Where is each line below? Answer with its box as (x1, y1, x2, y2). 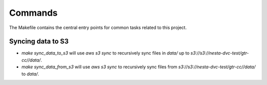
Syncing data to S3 (9, 37, 69, 46)
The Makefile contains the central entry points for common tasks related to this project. (9, 25, 187, 30)
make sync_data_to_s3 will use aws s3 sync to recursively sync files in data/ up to (21, 50, 190, 56)
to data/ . (21, 71, 40, 77)
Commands (9, 7, 58, 18)
